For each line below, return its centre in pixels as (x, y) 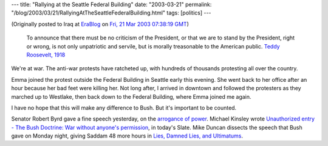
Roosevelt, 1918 (46, 55)
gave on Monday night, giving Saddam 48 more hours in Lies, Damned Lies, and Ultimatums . (127, 136)
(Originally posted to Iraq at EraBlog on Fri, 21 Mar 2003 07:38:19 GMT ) (100, 24)
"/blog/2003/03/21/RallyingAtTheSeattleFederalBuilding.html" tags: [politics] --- (111, 13)
